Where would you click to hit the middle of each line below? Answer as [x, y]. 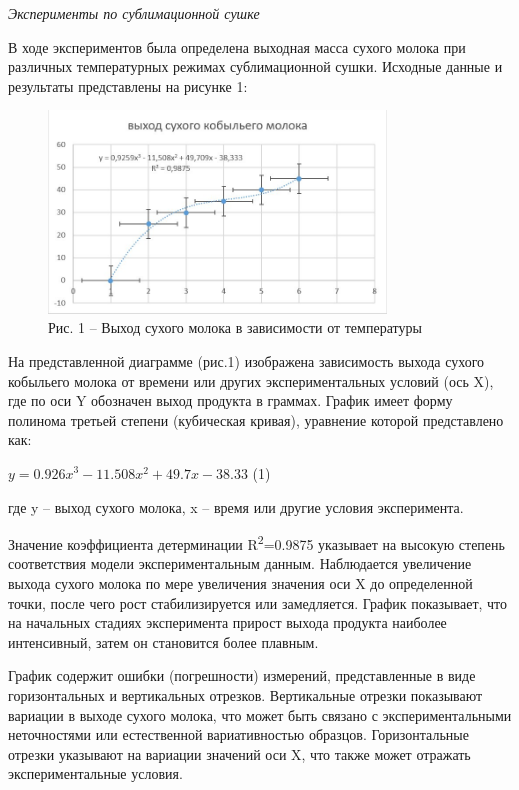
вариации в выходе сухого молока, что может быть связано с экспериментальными [260, 714]
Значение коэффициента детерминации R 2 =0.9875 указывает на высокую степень [256, 542]
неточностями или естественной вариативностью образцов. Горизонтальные [238, 734]
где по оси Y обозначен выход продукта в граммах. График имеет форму [230, 400]
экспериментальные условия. [95, 773]
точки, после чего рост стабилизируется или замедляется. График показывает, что [258, 602]
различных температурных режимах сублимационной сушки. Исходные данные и [255, 66]
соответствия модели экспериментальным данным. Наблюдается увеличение [240, 563]
